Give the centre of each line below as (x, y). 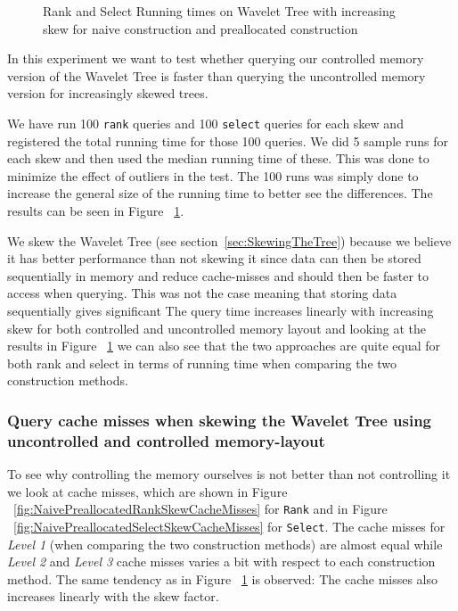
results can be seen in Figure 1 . (96, 211)
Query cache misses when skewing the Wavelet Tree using (220, 420)
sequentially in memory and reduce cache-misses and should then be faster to (218, 275)
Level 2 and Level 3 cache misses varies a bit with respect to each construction (221, 561)
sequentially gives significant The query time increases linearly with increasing (221, 310)
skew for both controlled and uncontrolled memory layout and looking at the (217, 328)
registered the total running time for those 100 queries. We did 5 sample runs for (228, 140)
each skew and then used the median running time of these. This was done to (218, 158)
